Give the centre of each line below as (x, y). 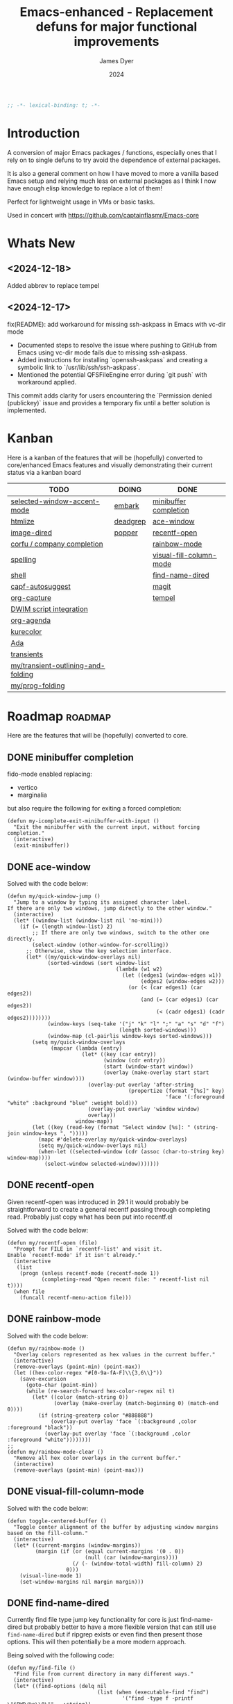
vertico (27, 788)
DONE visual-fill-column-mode (76, 1492)
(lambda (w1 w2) (139, 969)
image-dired (31, 533)
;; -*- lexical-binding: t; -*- (54, 105)
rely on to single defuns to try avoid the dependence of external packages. (114, 160)
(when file (29, 1291)
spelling (24, 559)
